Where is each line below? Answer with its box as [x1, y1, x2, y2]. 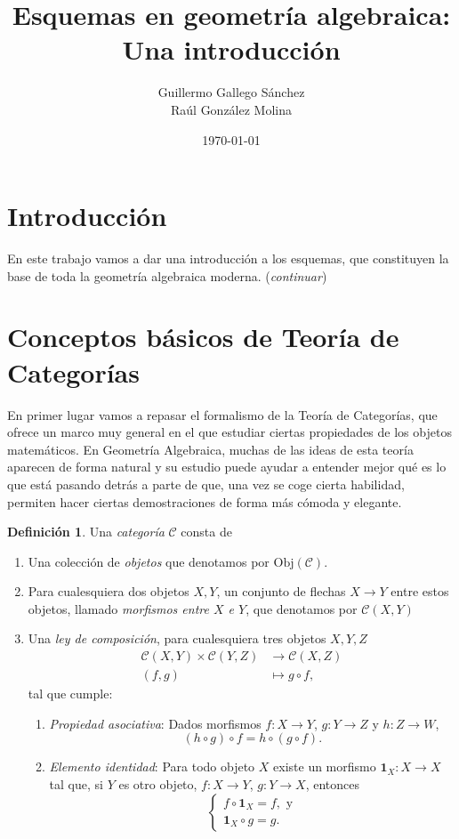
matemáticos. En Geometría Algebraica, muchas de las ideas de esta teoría [7, 440, 414, 458]
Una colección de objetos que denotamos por [28, 552, 270, 570]
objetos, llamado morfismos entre [28, 599, 209, 617]
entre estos [391, 582, 449, 601]
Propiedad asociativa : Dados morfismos [49, 714, 262, 732]
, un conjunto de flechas [216, 582, 346, 601]
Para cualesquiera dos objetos [28, 582, 189, 601]
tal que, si [49, 774, 103, 793]
